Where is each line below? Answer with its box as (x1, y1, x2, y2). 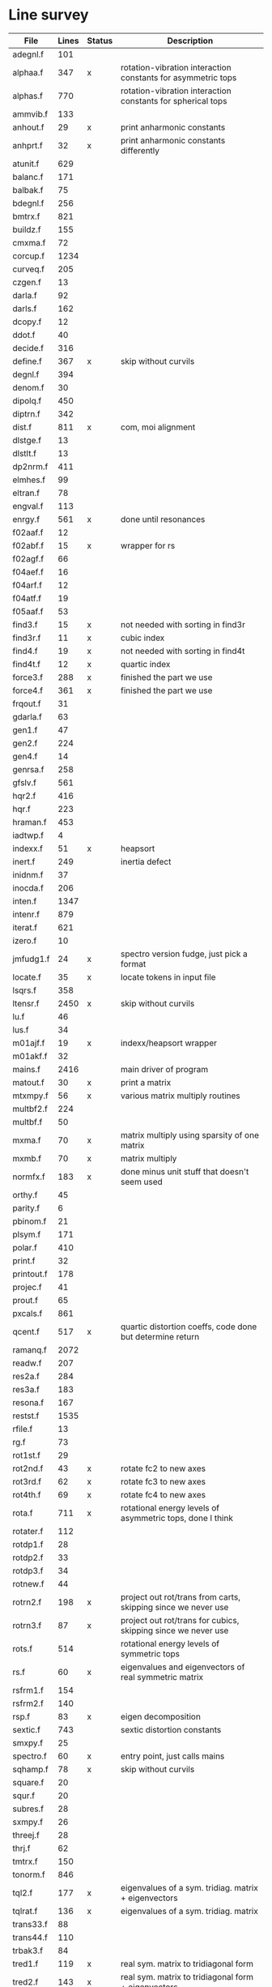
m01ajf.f (12, 1037, 45, 1049)
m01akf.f (12, 1050, 48, 1062)
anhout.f (12, 122, 45, 133)
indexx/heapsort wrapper (120, 1037, 217, 1049)
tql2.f (12, 1887, 33, 1898)
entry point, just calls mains (120, 1750, 225, 1762)
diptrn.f (12, 408, 40, 419)
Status (87, 35, 113, 46)
